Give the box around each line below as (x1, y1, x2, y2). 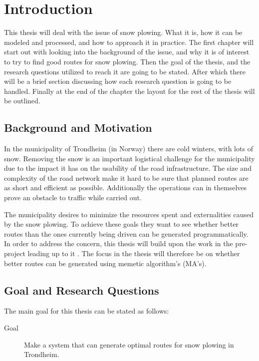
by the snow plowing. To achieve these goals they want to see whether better (4, 219, 239, 229)
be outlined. (4, 95, 40, 106)
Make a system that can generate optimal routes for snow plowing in (24, 339, 234, 350)
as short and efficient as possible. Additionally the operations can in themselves (4, 182, 247, 193)
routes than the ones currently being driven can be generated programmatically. (4, 228, 249, 239)
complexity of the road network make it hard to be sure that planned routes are (4, 172, 249, 183)
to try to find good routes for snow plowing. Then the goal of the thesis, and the (4, 56, 251, 66)
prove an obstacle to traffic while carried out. (4, 192, 142, 203)
